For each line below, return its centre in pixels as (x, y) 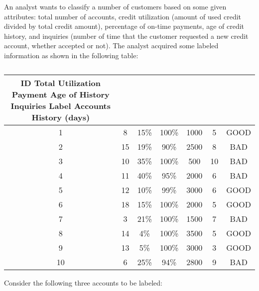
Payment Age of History (61, 94)
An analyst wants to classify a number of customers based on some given (115, 6)
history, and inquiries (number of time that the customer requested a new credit (126, 36)
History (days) (61, 117)
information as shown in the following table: (71, 55)
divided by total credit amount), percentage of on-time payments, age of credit (124, 26)
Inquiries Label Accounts (61, 105)
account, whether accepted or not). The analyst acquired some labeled (111, 46)
